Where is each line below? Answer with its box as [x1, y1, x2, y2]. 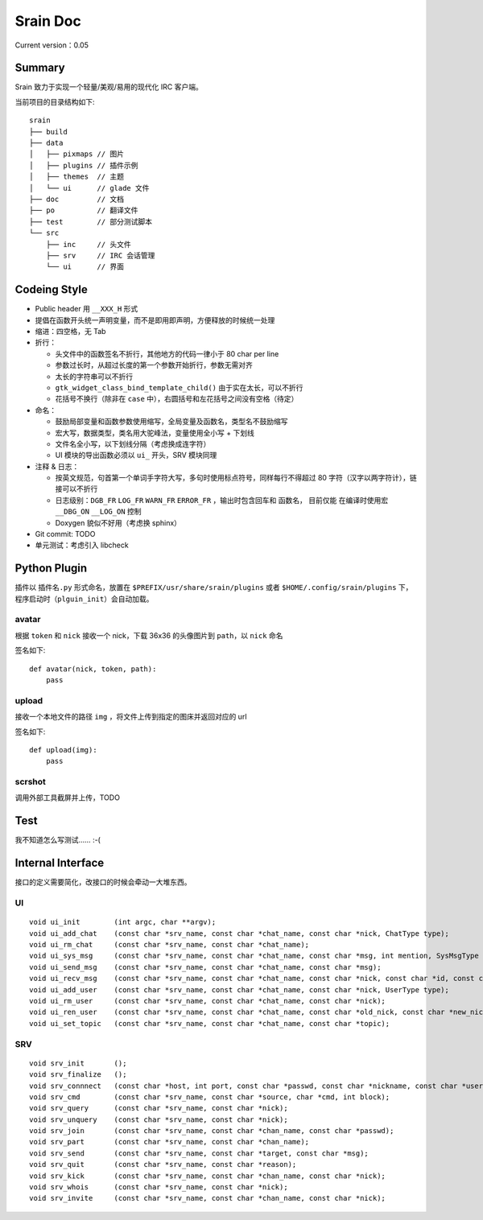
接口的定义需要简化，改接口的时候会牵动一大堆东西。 [14, 877, 192, 887]
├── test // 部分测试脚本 [29, 217, 153, 226]
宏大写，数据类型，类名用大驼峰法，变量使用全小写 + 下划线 [55, 427, 255, 438]
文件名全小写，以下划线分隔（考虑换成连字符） [55, 439, 211, 448]
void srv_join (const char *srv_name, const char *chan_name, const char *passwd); [29, 1127, 394, 1136]
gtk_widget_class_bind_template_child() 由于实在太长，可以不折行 [55, 382, 303, 392]
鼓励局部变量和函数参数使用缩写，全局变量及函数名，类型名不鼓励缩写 [55, 417, 288, 427]
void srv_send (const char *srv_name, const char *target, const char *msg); [29, 1148, 369, 1158]
